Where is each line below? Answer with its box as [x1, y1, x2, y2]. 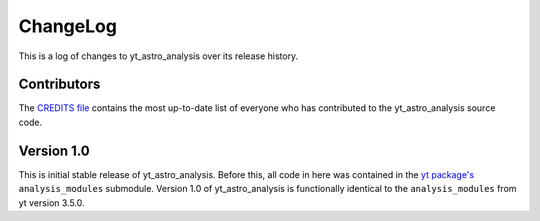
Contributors [18, 76, 101, 93]
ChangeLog [18, 15, 117, 37]
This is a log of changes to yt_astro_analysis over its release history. [18, 50, 299, 62]
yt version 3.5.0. [18, 196, 85, 209]
